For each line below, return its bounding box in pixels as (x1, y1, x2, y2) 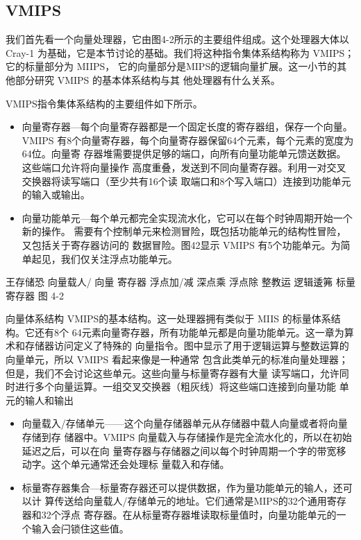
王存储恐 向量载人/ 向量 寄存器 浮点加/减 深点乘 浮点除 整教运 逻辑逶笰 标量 (6, 275, 355, 289)
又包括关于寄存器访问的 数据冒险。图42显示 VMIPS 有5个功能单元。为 (22, 237, 341, 252)
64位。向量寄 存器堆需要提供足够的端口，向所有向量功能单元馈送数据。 (22, 146, 346, 161)
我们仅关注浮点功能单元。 (60, 251, 178, 265)
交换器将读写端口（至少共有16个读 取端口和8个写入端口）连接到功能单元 (22, 173, 351, 188)
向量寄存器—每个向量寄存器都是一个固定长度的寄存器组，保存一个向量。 (22, 119, 353, 134)
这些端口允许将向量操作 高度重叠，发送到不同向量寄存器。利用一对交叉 (22, 159, 346, 174)
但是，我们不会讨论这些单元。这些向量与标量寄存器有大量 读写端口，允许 (6, 365, 339, 380)
